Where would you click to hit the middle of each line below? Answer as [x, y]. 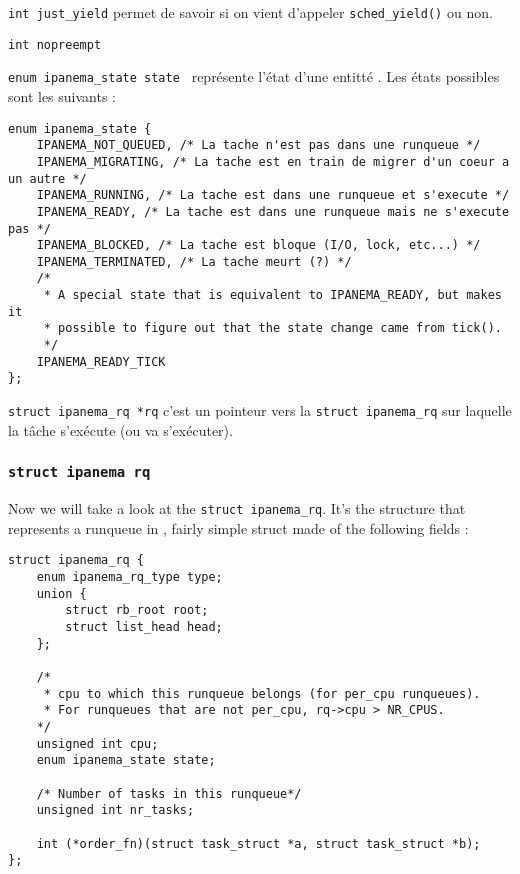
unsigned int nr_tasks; [115, 810]
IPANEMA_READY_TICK [101, 361]
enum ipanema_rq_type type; [129, 577]
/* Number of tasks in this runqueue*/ [169, 793]
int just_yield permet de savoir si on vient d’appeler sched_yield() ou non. [250, 12]
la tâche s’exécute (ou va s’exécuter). [120, 429]
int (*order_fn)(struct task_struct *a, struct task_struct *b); [258, 843]
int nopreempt [55, 44]
